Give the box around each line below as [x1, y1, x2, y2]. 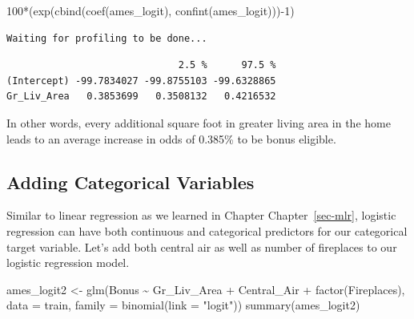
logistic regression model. [6, 254, 130, 271]
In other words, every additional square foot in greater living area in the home [6, 114, 391, 131]
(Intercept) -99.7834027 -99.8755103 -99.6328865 [6, 75, 276, 87]
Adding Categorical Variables [6, 169, 255, 194]
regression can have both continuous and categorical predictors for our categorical [6, 222, 408, 239]
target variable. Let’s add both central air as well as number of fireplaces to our [6, 238, 397, 255]
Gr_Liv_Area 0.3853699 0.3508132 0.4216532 [6, 91, 276, 103]
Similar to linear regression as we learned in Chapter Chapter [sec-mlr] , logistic [6, 207, 396, 224]
